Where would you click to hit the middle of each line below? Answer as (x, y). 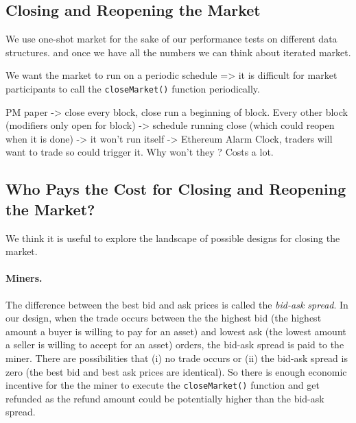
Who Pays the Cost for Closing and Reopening (176, 189)
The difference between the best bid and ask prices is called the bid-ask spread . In (177, 304)
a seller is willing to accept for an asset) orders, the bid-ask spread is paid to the (175, 345)
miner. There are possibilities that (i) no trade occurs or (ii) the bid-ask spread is (177, 358)
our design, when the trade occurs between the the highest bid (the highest (164, 318)
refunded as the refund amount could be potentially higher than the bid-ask (165, 398)
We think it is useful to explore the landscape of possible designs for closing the (173, 238)
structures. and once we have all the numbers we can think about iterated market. (178, 52)
